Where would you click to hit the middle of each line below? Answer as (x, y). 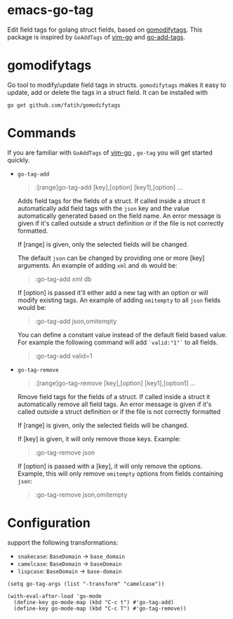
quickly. (19, 159)
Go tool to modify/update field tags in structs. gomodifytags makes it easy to (117, 85)
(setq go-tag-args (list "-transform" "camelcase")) (86, 584)
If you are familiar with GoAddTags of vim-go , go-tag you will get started (110, 152)
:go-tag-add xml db (63, 279)
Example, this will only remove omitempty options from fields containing (120, 474)
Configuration (49, 523)
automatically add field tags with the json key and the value (103, 208)
